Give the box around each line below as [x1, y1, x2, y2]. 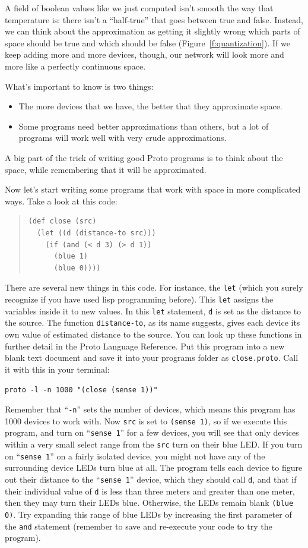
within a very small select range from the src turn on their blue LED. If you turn [5, 437, 303, 450]
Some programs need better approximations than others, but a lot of [18, 119, 269, 132]
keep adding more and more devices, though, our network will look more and [5, 48, 284, 61]
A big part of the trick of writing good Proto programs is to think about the [5, 151, 283, 163]
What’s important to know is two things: [5, 80, 154, 92]
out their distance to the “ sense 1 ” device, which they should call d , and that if [5, 473, 297, 485]
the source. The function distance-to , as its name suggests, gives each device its [5, 316, 300, 329]
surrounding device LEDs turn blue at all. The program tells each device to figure [5, 461, 303, 474]
